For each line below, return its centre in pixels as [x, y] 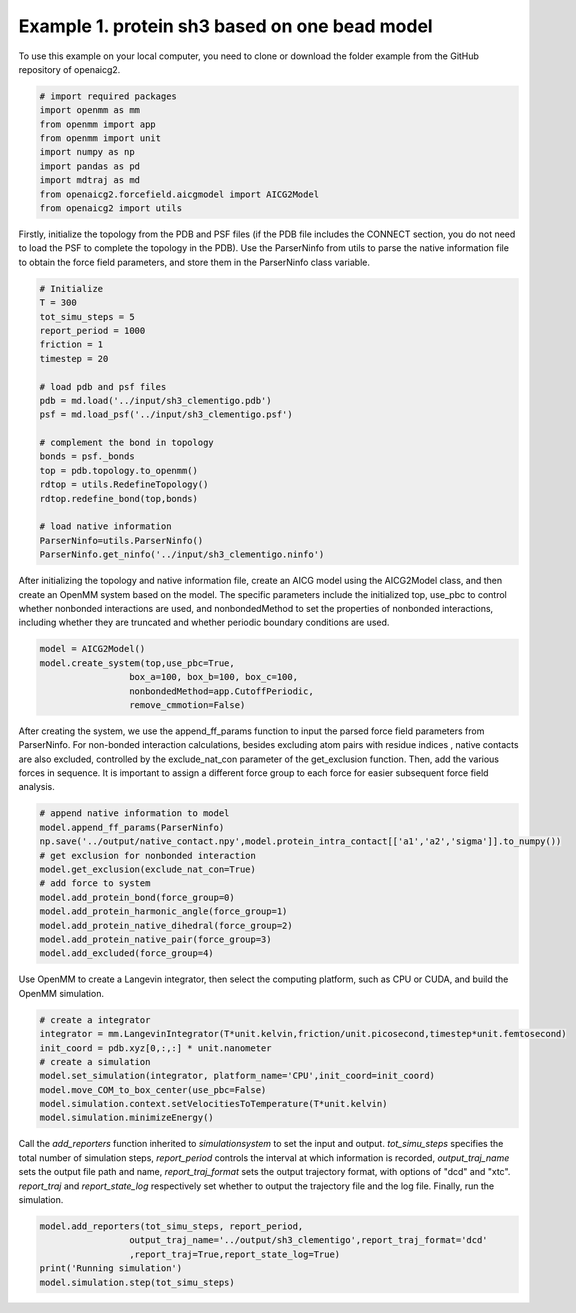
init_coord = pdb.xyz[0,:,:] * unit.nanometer [155, 1048]
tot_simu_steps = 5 [87, 316]
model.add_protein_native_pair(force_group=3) [155, 939]
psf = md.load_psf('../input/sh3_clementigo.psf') [166, 414]
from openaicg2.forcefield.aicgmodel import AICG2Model [179, 194]
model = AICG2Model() [92, 649]
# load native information [105, 526]
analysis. [36, 787]
